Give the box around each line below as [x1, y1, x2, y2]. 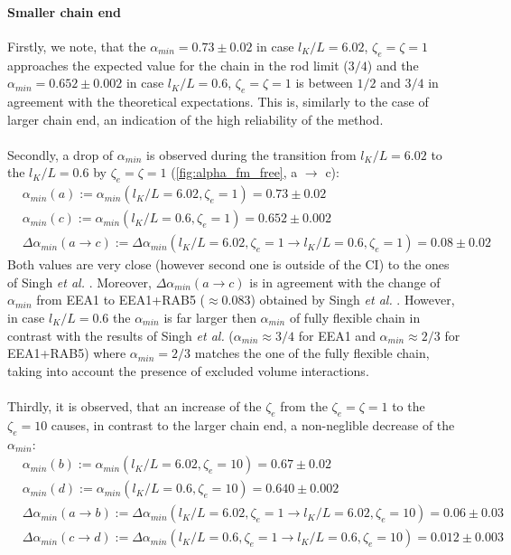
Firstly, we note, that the [7, 36, 146, 55]
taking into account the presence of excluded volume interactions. [7, 361, 369, 380]
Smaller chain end [7, 2, 122, 21]
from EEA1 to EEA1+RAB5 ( [36, 290, 206, 309]
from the [280, 397, 328, 415]
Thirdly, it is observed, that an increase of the [7, 397, 262, 415]
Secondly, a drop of [7, 145, 114, 164]
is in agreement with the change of [249, 272, 441, 291]
